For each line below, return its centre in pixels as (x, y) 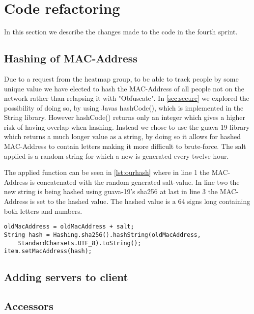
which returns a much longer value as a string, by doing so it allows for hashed (123, 136)
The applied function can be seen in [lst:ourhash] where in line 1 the (107, 172)
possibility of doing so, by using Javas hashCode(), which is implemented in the (124, 107)
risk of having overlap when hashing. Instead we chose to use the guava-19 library (127, 127)
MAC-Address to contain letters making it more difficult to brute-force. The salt (125, 146)
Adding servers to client (66, 277)
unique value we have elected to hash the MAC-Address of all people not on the (124, 88)
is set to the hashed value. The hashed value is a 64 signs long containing (140, 201)
